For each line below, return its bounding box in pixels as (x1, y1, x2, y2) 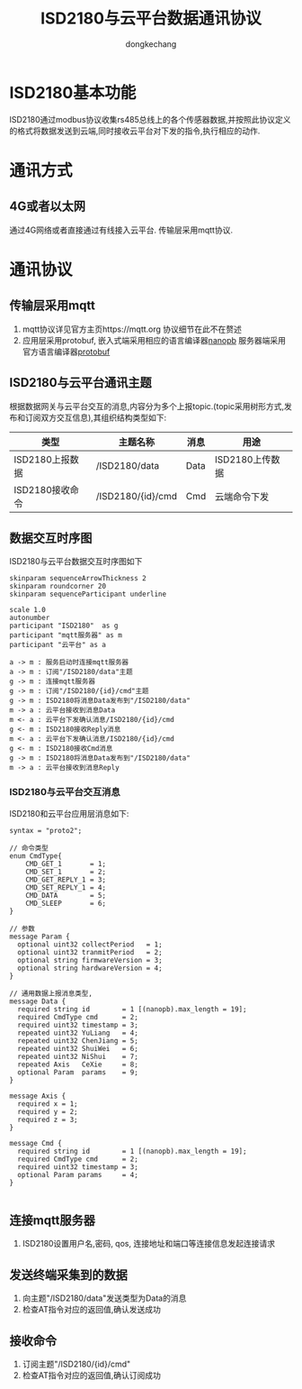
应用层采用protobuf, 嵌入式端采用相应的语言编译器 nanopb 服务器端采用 (22, 334, 286, 345)
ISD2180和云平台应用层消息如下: (9, 808, 129, 818)
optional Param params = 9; (17, 1067, 139, 1077)
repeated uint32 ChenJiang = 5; (17, 1036, 139, 1046)
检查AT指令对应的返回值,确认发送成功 (22, 1304, 162, 1315)
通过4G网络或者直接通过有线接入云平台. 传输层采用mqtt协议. (9, 224, 234, 235)
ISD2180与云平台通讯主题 (9, 375, 152, 390)
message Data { (9, 997, 67, 1006)
